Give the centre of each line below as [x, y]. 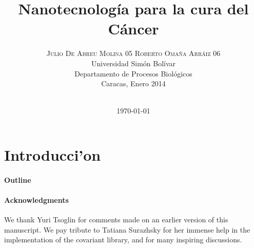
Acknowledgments [36, 199]
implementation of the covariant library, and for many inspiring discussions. [123, 240]
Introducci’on [53, 154]
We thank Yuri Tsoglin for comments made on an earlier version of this [116, 220]
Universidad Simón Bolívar [133, 63]
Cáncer [133, 28]
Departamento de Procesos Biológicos [133, 73]
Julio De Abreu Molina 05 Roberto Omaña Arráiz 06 [133, 53]
